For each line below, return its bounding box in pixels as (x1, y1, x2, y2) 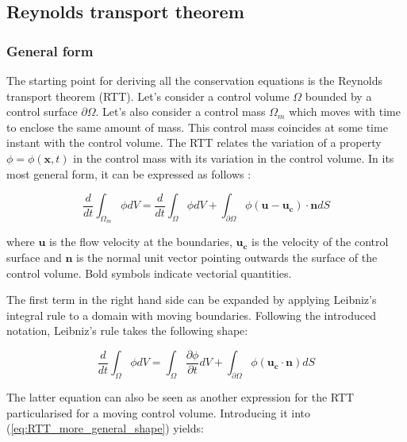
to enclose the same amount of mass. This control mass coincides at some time (6, 118, 388, 135)
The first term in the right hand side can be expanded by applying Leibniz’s (6, 291, 377, 308)
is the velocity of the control (251, 233, 389, 250)
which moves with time (289, 103, 401, 120)
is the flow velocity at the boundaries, (49, 233, 232, 250)
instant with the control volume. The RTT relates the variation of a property (6, 134, 382, 151)
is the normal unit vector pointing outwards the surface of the (76, 248, 378, 265)
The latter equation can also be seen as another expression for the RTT (6, 389, 355, 405)
